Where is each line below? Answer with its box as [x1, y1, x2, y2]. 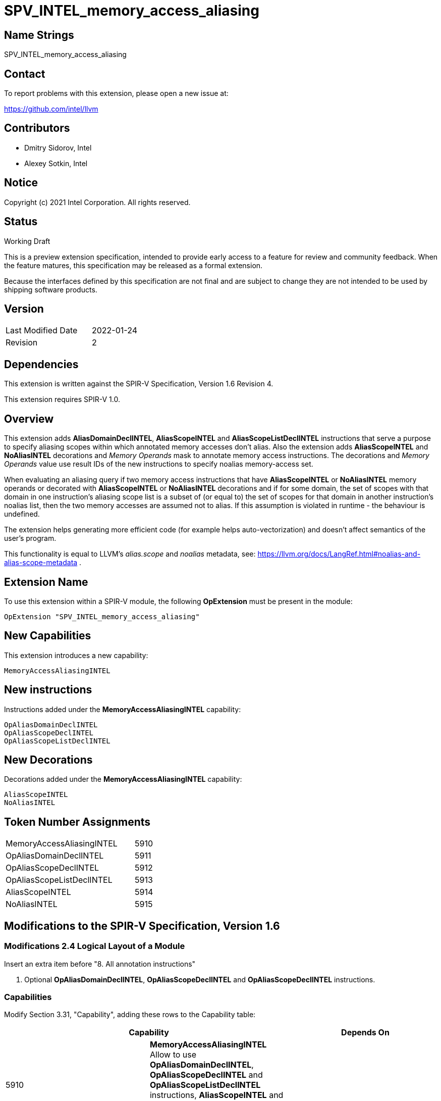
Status [4, 215, 38, 228]
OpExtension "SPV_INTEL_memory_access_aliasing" [4, 612, 200, 621]
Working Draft [4, 236, 50, 245]
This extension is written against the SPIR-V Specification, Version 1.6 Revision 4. [4, 379, 273, 388]
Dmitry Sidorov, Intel [24, 143, 92, 152]
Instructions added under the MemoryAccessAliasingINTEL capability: [4, 705, 241, 714]
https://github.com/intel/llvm [4, 105, 98, 114]
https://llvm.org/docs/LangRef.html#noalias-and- [257, 549, 421, 559]
